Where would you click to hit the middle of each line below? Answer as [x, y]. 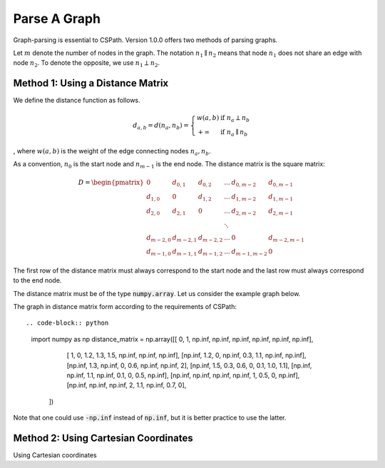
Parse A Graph [57, 19]
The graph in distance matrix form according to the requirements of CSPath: [125, 307]
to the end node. [37, 280]
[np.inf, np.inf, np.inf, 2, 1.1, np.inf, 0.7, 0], [127, 385]
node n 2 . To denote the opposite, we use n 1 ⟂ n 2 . [87, 64]
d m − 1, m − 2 [249, 253]
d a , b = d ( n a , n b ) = [161, 126]
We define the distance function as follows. [77, 101]
